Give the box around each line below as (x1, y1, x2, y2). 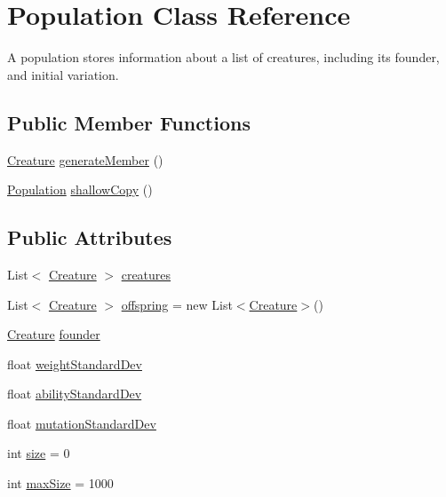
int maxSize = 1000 (7, 474, 114, 493)
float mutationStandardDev (7, 414, 156, 432)
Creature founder (7, 325, 100, 343)
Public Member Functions (7, 108, 251, 136)
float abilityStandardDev (7, 384, 142, 403)
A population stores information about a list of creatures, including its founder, (7, 48, 440, 67)
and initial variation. (7, 65, 119, 83)
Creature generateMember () (7, 150, 163, 169)
